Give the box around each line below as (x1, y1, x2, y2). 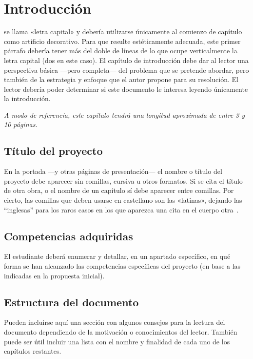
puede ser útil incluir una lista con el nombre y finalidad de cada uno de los (4, 336, 230, 346)
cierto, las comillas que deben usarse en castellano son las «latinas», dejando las (4, 195, 242, 205)
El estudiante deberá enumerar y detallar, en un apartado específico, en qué (4, 251, 231, 261)
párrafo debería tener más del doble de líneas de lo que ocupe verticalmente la (4, 45, 237, 56)
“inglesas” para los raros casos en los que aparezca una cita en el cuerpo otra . (4, 204, 239, 214)
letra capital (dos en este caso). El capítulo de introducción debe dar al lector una (4, 55, 249, 65)
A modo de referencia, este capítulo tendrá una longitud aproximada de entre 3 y (4, 109, 245, 120)
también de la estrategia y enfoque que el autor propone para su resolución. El (4, 74, 238, 84)
